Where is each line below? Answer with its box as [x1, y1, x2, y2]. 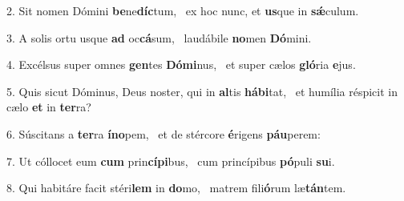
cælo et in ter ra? [6, 98, 91, 115]
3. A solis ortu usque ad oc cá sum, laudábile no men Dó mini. [6, 29, 312, 46]
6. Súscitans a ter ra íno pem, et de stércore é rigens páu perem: [6, 125, 321, 142]
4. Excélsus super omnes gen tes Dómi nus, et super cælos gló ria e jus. [6, 56, 356, 73]
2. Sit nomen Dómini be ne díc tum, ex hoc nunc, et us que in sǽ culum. [6, 2, 359, 18]
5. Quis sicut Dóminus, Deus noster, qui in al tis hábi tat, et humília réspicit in [6, 82, 398, 99]
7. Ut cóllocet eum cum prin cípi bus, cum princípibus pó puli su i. [6, 152, 335, 169]
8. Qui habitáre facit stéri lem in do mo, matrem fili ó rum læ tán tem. [6, 179, 346, 196]
